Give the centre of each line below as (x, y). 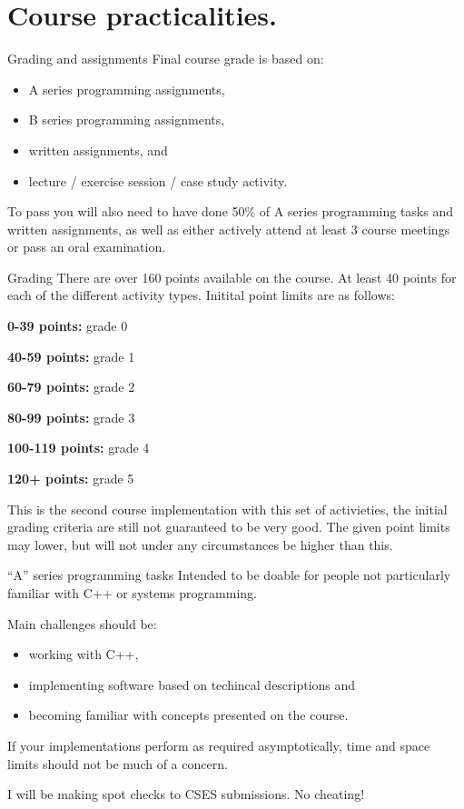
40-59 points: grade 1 (71, 356)
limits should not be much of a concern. (118, 763)
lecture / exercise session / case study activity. (158, 180)
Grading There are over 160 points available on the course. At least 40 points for (232, 277)
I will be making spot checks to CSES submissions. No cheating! (186, 794)
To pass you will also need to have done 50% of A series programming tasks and (230, 211)
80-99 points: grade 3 (71, 417)
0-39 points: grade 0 (68, 326)
